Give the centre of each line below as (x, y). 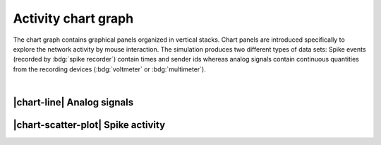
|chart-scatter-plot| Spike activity (89, 125)
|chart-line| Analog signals (73, 102)
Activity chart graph (73, 18)
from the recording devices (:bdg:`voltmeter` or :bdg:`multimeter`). (109, 69)
